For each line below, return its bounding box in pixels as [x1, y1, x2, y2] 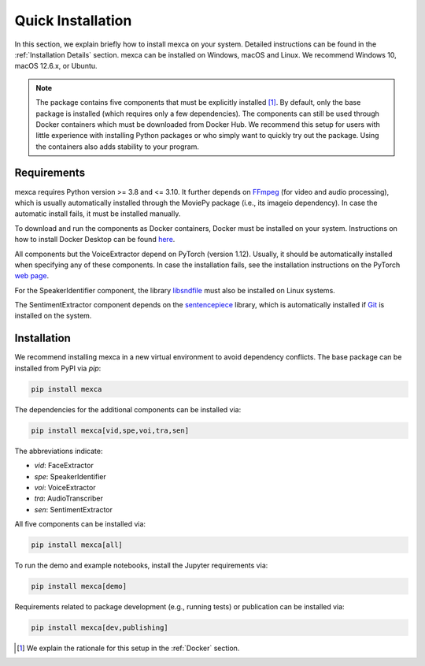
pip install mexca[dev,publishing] [31, 623, 168, 632]
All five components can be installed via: [14, 519, 146, 529]
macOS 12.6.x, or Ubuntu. [14, 61, 98, 71]
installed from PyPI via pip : [14, 363, 102, 373]
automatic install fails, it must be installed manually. [14, 209, 181, 218]
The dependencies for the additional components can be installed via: [14, 404, 242, 414]
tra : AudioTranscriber [34, 493, 104, 504]
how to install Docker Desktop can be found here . [14, 235, 176, 244]
